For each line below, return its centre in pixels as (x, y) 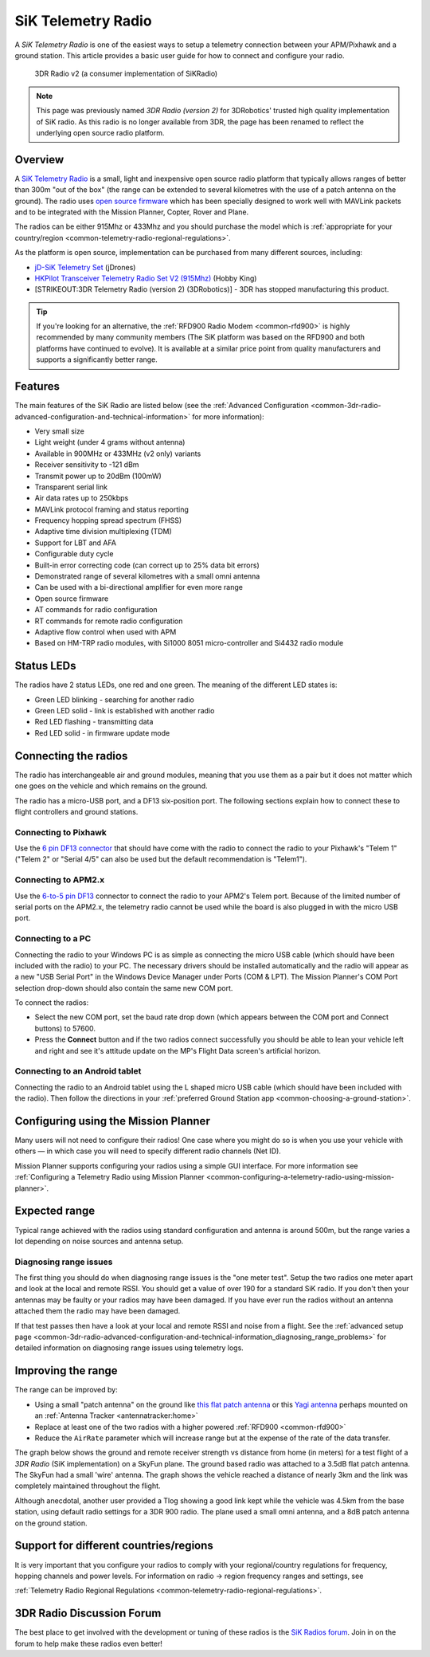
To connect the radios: (52, 1003)
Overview (39, 159)
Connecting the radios (71, 756)
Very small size (60, 431)
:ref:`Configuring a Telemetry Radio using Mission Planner (109, 1177)
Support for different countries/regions (114, 1546)
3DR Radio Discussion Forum (88, 1614)
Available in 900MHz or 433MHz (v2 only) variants (118, 454)
